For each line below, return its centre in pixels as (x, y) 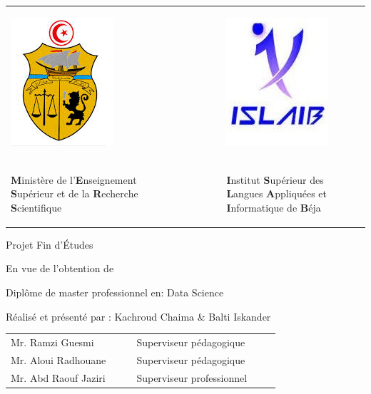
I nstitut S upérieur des (275, 179)
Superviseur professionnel (192, 377)
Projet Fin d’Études (50, 244)
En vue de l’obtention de (60, 268)
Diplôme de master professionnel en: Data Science (115, 292)
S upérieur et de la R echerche (75, 193)
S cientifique (36, 207)
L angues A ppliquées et (277, 193)
